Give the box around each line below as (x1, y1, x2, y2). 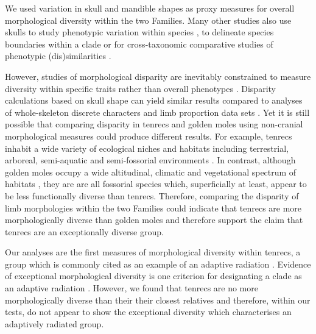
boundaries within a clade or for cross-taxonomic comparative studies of (5, 37, 273, 50)
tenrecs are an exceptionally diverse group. (5, 225, 164, 238)
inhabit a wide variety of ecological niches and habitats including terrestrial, (5, 141, 289, 154)
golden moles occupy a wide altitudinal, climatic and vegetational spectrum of (5, 165, 297, 178)
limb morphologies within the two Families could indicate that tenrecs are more (5, 201, 302, 214)
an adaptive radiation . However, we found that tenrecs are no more (5, 282, 258, 294)
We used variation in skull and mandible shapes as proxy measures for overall (5, 2, 295, 14)
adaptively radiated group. (5, 317, 104, 330)
